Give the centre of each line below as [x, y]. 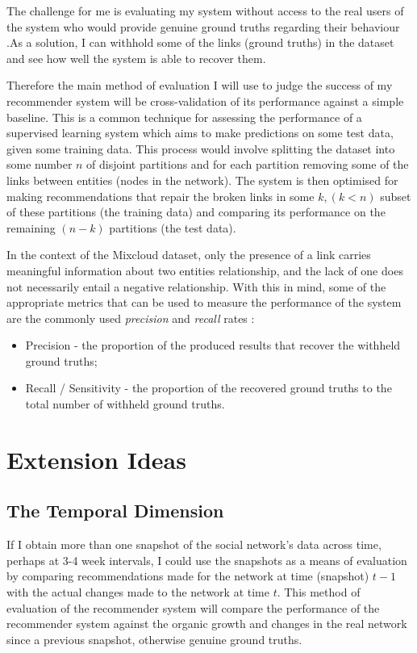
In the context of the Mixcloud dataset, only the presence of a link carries [189, 255]
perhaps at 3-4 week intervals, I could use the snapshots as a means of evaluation [207, 560]
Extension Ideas [96, 459]
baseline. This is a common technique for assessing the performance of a [184, 117]
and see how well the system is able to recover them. [136, 58]
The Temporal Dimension [115, 511]
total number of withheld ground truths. [125, 404]
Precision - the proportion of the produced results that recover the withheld [213, 345]
